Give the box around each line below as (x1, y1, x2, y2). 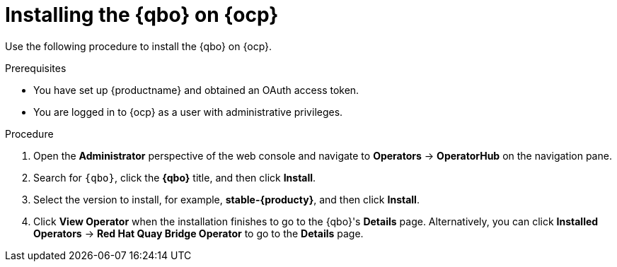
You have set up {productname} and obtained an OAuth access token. (33, 83, 359, 96)
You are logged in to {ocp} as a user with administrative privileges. (33, 105, 343, 118)
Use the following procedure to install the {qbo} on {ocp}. (5, 40, 272, 52)
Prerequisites (5, 61, 67, 74)
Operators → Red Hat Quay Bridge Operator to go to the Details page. (33, 227, 364, 239)
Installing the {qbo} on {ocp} (5, 3, 279, 27)
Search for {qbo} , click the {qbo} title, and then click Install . (33, 171, 316, 184)
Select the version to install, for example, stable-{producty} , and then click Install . (33, 193, 420, 206)
